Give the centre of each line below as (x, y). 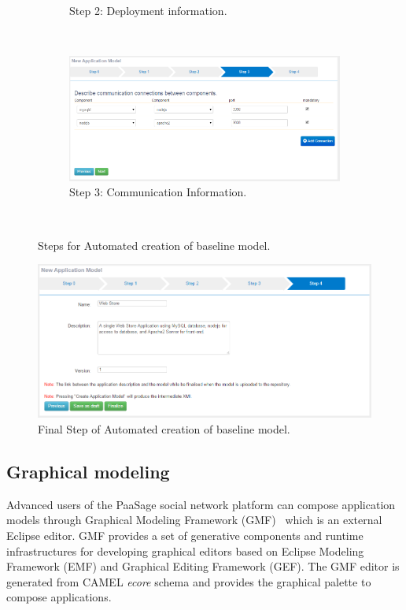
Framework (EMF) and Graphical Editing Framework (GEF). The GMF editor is (203, 566)
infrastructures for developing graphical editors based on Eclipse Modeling (185, 550)
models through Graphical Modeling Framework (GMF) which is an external (194, 520)
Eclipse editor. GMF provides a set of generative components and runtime (185, 536)
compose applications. (59, 597)
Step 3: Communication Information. (158, 192)
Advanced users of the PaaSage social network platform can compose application (201, 504)
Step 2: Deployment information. (148, 10)
